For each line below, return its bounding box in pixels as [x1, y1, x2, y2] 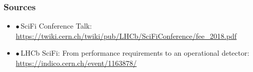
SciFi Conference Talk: [21, 20, 92, 31]
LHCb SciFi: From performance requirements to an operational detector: [21, 47, 249, 58]
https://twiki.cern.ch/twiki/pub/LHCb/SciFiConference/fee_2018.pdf [15, 30, 237, 41]
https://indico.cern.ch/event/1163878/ [15, 58, 137, 68]
